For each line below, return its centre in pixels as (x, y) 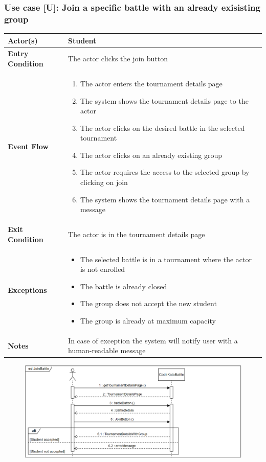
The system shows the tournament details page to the (164, 100)
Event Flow (28, 146)
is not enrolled (103, 269)
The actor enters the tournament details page (151, 83)
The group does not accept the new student (148, 303)
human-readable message (107, 350)
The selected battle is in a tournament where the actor (166, 259)
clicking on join (104, 182)
